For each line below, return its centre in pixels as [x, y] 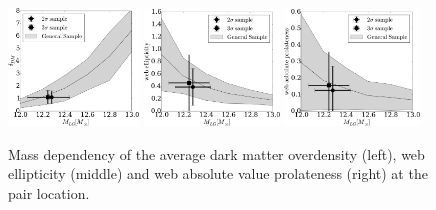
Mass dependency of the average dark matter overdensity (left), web [216, 153]
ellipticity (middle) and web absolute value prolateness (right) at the [218, 173]
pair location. [49, 192]
